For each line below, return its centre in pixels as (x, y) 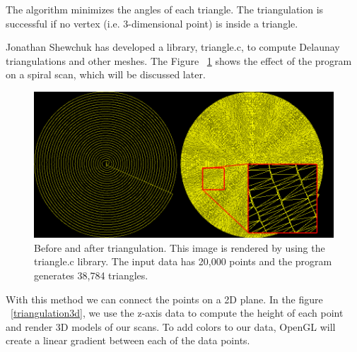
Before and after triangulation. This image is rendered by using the (180, 247)
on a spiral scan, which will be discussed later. (106, 74)
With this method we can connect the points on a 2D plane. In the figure (164, 299)
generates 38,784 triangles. (91, 275)
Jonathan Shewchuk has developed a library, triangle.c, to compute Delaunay (173, 47)
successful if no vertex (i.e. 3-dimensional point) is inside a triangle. (152, 23)
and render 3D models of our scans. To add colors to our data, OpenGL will (171, 326)
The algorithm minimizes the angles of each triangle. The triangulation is (165, 9)
